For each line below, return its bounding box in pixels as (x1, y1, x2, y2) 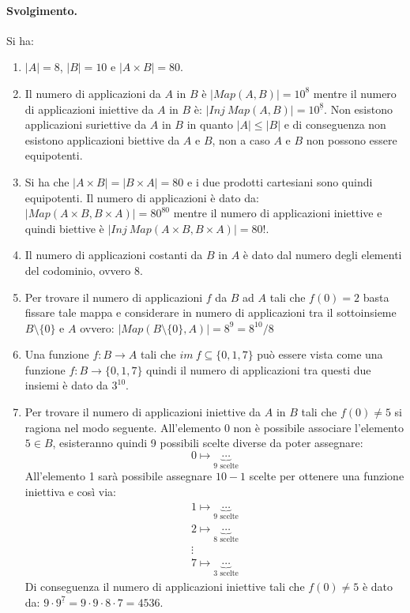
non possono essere (306, 131, 397, 148)
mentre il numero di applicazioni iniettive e (173, 205, 382, 221)
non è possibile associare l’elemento (233, 419, 404, 435)
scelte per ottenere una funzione (249, 468, 404, 484)
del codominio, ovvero (24, 261, 131, 278)
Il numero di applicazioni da (24, 85, 161, 101)
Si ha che (24, 173, 70, 190)
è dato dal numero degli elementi (243, 246, 402, 263)
